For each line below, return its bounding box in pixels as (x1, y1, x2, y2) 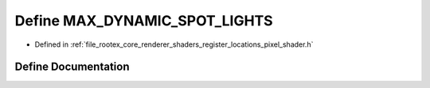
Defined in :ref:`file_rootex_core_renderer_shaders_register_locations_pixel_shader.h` (34, 40, 314, 49)
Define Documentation (14, 60, 130, 74)
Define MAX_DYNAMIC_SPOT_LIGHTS (14, 12, 274, 29)
